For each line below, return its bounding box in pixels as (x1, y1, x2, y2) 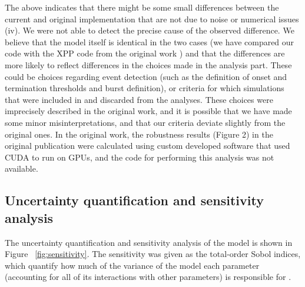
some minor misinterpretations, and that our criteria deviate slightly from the (5, 116, 286, 128)
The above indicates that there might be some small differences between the (5, 1, 279, 13)
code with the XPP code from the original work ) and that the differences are (5, 47, 285, 59)
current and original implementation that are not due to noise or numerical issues (5, 12, 299, 25)
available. (5, 162, 38, 175)
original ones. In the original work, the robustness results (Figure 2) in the (5, 128, 273, 140)
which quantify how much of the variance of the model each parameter (5, 259, 260, 271)
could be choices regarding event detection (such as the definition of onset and (5, 70, 287, 82)
